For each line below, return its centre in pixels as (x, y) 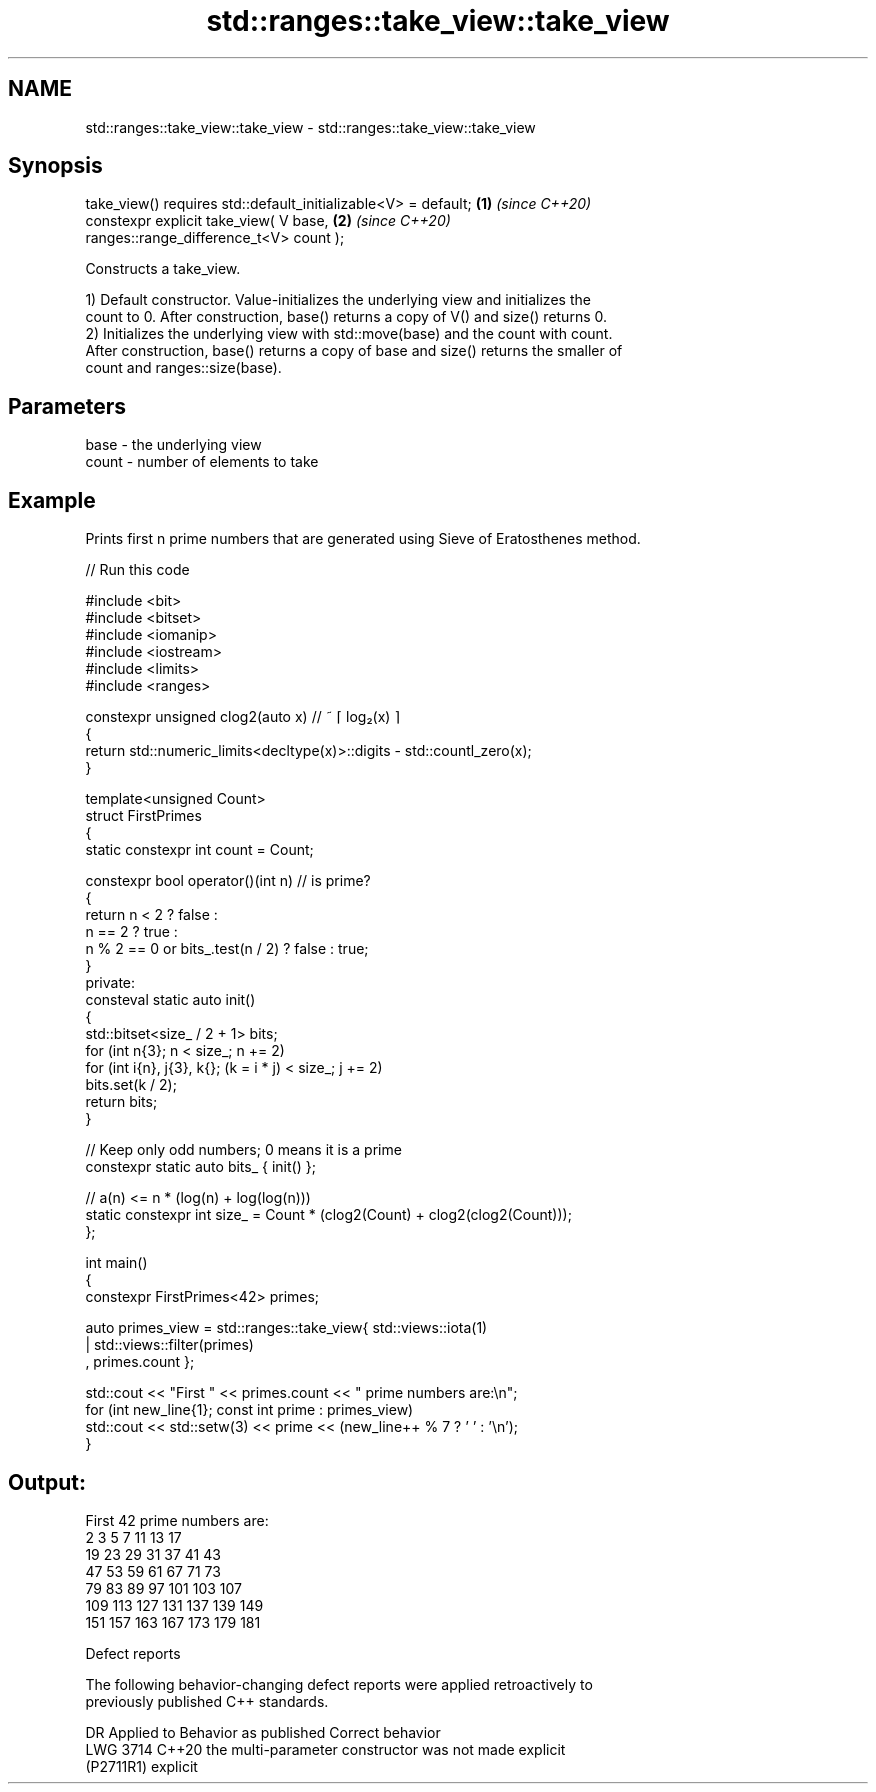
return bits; (121, 1102)
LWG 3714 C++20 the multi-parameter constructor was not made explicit (325, 1749)
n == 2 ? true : (131, 932)
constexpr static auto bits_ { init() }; (200, 1167)
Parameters (67, 406)
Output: (47, 1482)
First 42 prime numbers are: (177, 1520)
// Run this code (137, 570)
